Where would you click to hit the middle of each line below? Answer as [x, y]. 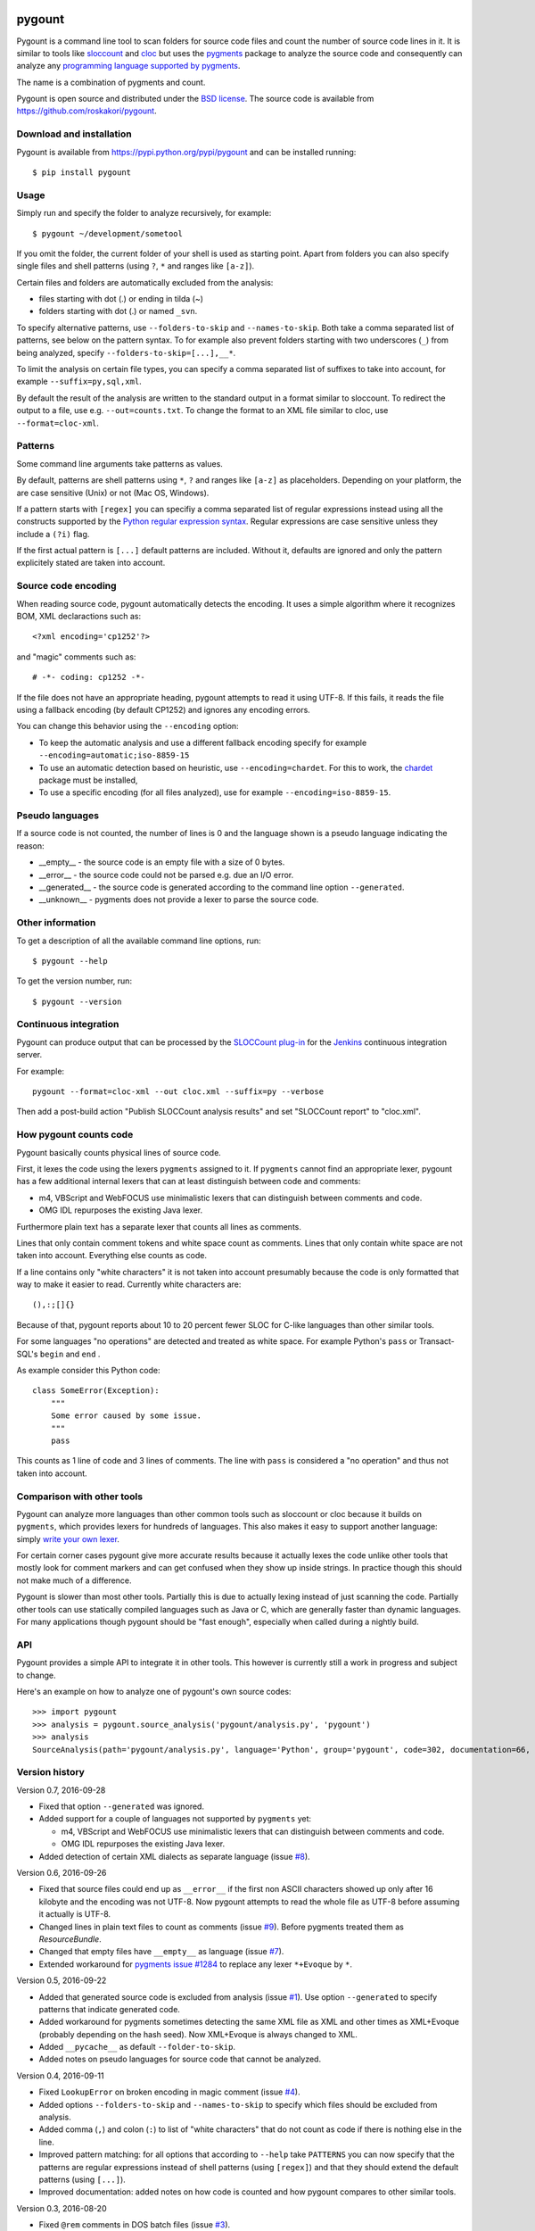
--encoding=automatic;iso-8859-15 [114, 755]
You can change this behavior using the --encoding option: [128, 726]
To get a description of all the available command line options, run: [139, 941]
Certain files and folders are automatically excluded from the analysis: [145, 282]
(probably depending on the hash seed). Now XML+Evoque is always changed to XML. [198, 2034]
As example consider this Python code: [88, 1371]
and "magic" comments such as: [76, 657]
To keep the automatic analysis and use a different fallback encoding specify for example [203, 742]
